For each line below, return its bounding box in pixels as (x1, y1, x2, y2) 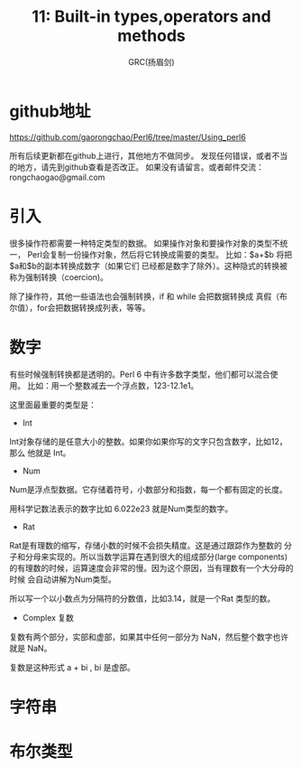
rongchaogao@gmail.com (9, 172, 105, 183)
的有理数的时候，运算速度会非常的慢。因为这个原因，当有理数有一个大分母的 (9, 562, 294, 573)
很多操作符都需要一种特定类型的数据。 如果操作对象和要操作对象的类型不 (9, 238, 280, 248)
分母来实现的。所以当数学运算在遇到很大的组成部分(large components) (24, 551, 288, 562)
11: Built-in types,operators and (31, 6, 272, 27)
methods (116, 25, 187, 46)
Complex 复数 (22, 612, 75, 623)
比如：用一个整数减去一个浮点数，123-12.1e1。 (26, 379, 199, 390)
